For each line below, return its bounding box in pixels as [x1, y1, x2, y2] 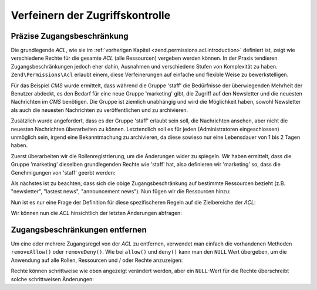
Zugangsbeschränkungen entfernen [11, 224, 147, 234]
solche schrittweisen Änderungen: [11, 275, 94, 282]
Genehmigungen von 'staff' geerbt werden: [11, 169, 116, 176]
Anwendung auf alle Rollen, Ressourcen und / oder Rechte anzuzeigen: [11, 257, 183, 264]
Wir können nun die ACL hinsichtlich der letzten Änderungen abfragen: [11, 210, 182, 217]
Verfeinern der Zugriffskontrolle [11, 9, 171, 22]
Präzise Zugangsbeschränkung [11, 31, 129, 41]
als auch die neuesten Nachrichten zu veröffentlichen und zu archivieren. [11, 106, 188, 114]
